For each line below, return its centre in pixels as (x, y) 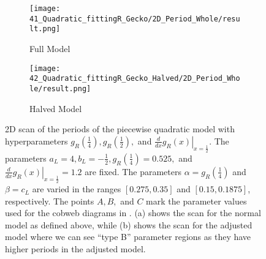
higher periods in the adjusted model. (75, 249)
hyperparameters (36, 141)
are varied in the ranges (77, 189)
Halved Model (56, 108)
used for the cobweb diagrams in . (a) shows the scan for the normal (133, 213)
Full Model (50, 48)
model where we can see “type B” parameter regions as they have (128, 237)
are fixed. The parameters (133, 171)
